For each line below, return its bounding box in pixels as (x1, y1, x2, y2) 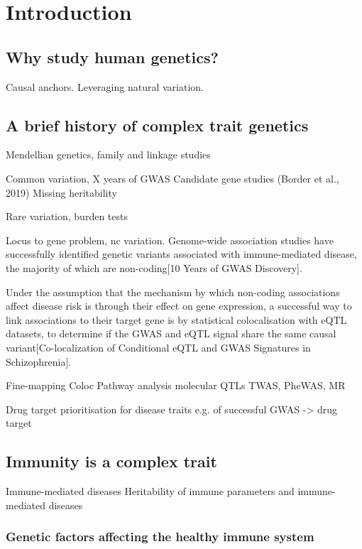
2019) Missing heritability (6, 185, 117, 200)
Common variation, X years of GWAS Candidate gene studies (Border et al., (6, 170, 339, 185)
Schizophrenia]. (6, 354, 72, 369)
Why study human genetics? (6, 45, 219, 67)
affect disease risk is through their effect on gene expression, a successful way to (6, 298, 352, 313)
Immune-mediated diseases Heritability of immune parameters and (6, 484, 295, 499)
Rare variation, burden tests (6, 209, 128, 224)
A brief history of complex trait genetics (6, 114, 309, 136)
